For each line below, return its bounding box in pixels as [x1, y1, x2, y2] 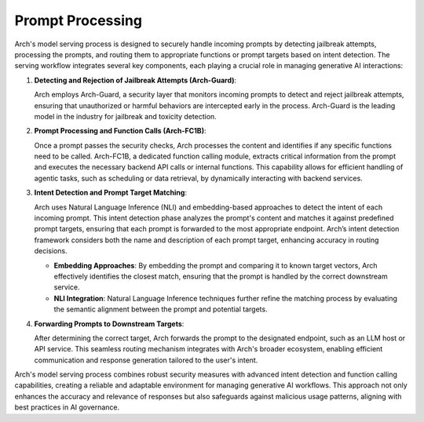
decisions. [34, 246, 68, 256]
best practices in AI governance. [14, 402, 120, 412]
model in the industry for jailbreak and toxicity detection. [34, 111, 217, 121]
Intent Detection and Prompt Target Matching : [34, 188, 188, 198]
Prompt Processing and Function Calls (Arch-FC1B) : [34, 126, 207, 136]
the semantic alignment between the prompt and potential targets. [53, 304, 268, 314]
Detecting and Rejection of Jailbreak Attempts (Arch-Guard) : [34, 75, 237, 85]
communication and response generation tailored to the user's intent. [34, 355, 258, 365]
